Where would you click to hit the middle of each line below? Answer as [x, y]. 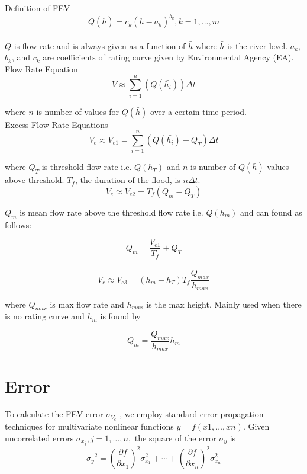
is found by [120, 316]
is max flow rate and [87, 304]
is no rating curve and [45, 316]
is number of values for [78, 111]
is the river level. [258, 45]
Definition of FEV [38, 8]
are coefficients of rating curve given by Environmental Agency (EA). [168, 57]
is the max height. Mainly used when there [224, 304]
